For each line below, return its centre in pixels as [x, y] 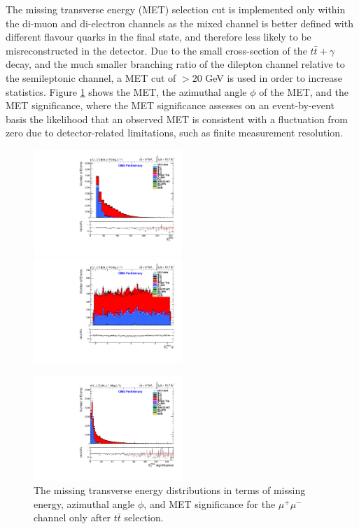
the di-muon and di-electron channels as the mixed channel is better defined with [179, 23]
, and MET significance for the [210, 503]
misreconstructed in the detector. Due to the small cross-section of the [156, 50]
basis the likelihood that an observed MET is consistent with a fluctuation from [177, 119]
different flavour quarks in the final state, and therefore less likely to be [159, 37]
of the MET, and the [304, 91]
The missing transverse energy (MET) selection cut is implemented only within [176, 9]
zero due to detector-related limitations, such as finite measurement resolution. [174, 133]
